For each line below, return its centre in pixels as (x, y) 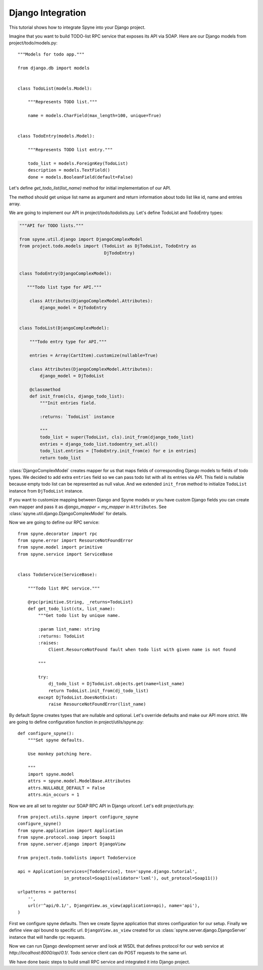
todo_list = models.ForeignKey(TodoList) (78, 163)
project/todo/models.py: (33, 43)
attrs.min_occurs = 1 (54, 795)
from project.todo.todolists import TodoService (77, 858)
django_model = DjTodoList (72, 376)
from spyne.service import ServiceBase (65, 554)
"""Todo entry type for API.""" (68, 342)
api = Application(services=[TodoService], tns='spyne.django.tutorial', (108, 871)
